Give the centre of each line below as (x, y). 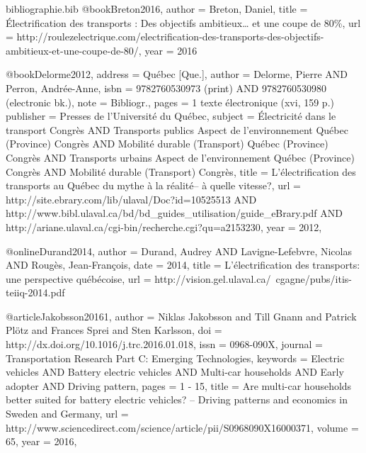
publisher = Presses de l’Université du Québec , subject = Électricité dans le (171, 116)
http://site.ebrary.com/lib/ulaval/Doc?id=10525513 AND (131, 199)
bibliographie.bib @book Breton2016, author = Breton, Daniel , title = (157, 9)
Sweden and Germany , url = (67, 414)
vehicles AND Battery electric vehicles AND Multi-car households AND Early (175, 372)
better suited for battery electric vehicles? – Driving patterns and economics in (177, 399)
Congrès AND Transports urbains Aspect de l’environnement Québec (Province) (180, 157)
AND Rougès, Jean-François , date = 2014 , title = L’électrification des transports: (183, 265)
